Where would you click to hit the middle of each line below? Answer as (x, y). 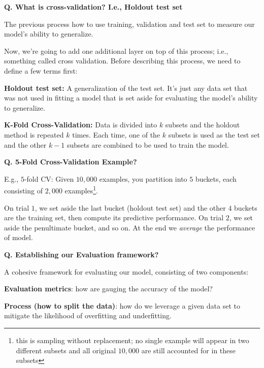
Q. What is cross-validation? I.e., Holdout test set (93, 7)
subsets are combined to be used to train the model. (148, 144)
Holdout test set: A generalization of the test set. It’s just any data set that (126, 88)
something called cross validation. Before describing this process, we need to (122, 61)
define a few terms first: (41, 70)
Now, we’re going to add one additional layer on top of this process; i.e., (116, 51)
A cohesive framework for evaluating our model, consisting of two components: (126, 271)
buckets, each (216, 178)
